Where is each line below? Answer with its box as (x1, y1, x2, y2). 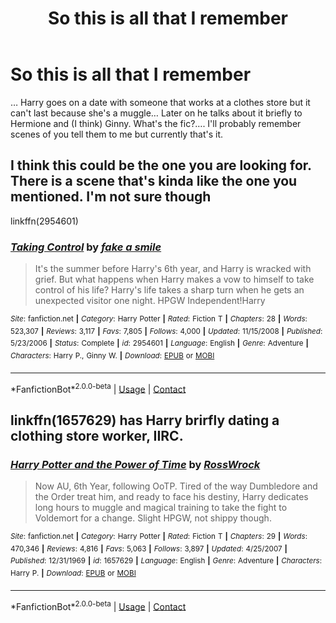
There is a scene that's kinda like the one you (10, 173, 298, 190)
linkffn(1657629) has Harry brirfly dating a (10, 412, 280, 429)
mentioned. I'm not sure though (10, 188, 212, 206)
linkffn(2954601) (10, 215, 79, 227)
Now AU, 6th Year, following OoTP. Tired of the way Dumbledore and (34, 480, 318, 492)
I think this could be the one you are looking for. (10, 157, 312, 174)
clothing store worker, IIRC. (10, 427, 184, 444)
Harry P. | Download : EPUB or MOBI (10, 568, 137, 578)
